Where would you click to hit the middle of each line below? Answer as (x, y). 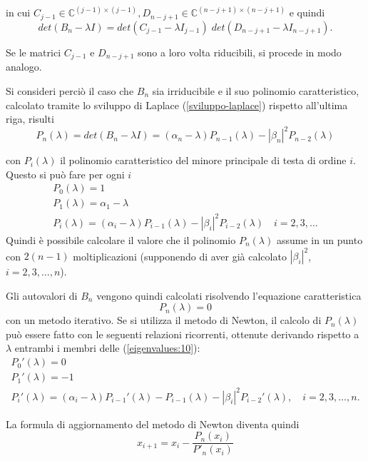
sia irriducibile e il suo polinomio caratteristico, (256, 90)
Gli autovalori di (42, 295)
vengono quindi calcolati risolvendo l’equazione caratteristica (229, 295)
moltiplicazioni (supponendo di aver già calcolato (180, 256)
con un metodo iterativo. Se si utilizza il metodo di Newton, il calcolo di (164, 320)
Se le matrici (34, 52)
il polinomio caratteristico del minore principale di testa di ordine (203, 160)
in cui (18, 12)
